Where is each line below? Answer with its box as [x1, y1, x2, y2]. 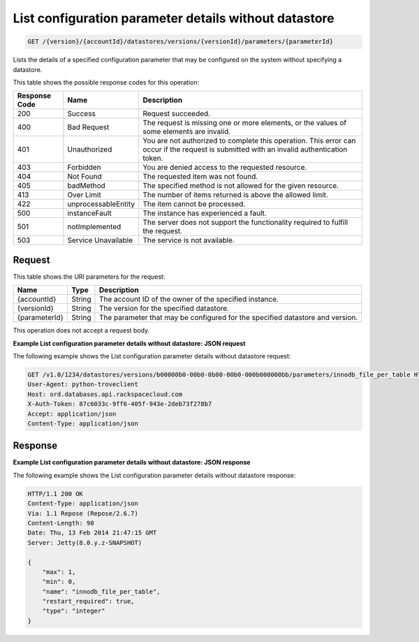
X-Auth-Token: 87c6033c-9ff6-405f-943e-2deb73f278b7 [27, 400, 212, 408]
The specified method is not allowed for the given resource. [142, 181, 339, 191]
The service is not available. [142, 235, 235, 245]
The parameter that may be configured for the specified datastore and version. [98, 313, 358, 323]
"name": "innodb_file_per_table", [42, 588, 161, 595]
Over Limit [67, 190, 101, 200]
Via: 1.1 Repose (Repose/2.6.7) [27, 509, 139, 517]
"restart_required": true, [42, 597, 135, 606]
